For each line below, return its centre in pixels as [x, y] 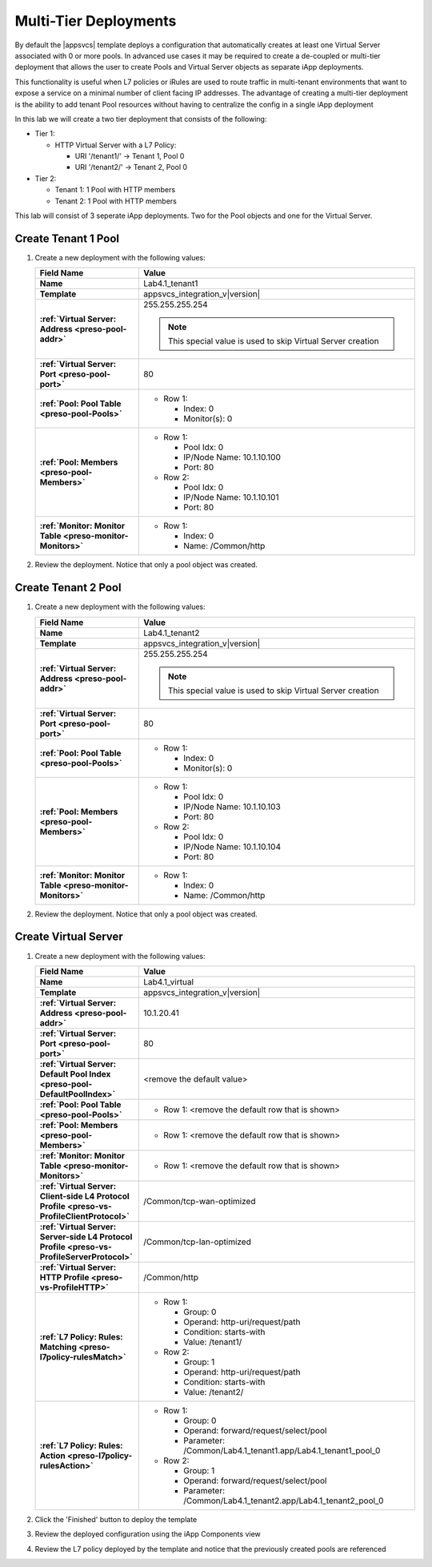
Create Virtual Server [69, 937]
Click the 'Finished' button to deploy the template [116, 1519]
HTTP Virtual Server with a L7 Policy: [116, 145]
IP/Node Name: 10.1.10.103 [232, 807]
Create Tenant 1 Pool [67, 238]
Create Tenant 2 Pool [68, 588]
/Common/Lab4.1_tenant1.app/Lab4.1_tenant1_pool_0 [282, 1450]
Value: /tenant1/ [212, 1342]
